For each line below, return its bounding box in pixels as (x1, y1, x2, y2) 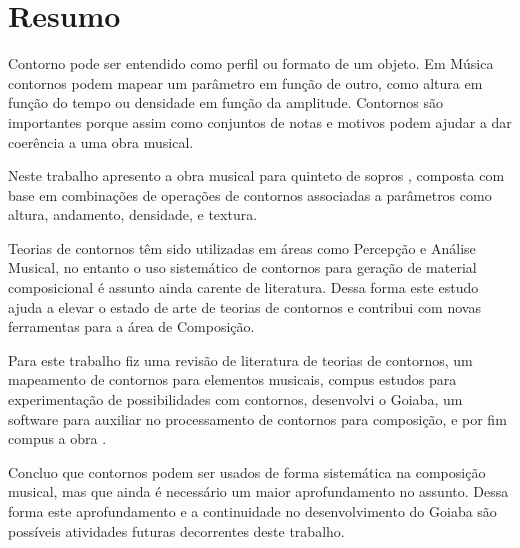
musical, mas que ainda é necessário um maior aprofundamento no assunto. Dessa (8, 481, 509, 502)
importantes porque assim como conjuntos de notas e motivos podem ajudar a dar (8, 111, 512, 132)
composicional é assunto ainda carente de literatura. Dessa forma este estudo (8, 277, 479, 298)
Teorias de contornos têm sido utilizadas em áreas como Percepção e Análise (8, 237, 476, 258)
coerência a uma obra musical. (8, 131, 194, 152)
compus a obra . (8, 428, 107, 449)
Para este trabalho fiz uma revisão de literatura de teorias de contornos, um (8, 349, 473, 370)
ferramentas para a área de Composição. (8, 316, 255, 337)
